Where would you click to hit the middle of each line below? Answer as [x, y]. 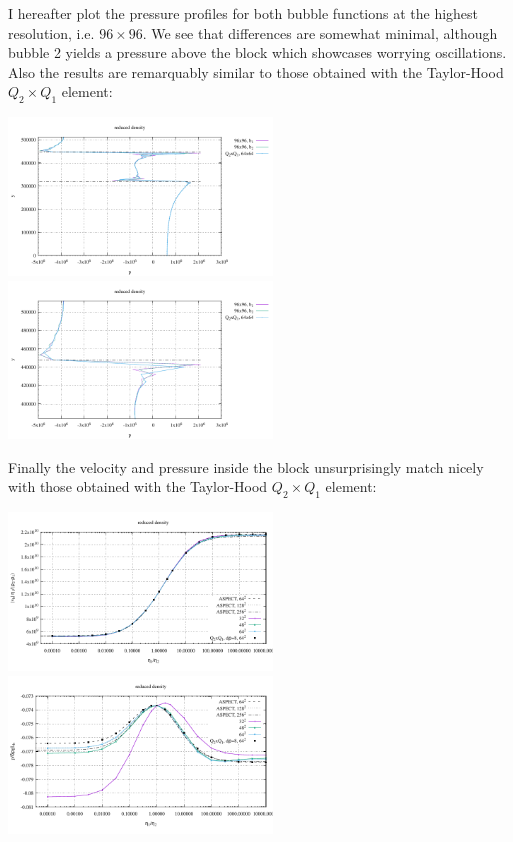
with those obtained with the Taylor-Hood [138, 486]
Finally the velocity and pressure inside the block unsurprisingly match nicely [246, 466]
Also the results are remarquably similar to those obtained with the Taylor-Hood [256, 71]
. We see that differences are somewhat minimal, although [320, 32]
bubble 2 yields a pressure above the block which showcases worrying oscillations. [257, 52]
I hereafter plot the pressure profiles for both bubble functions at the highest [243, 13]
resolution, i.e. [51, 32]
